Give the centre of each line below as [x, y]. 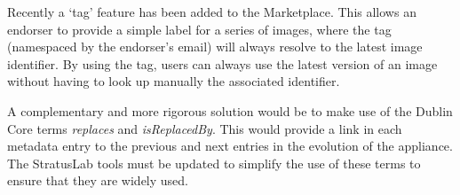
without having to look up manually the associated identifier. [174, 81]
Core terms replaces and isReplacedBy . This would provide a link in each [205, 128]
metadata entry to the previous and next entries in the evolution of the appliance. [230, 146]
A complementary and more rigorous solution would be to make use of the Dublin [230, 110]
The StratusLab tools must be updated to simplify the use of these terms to [214, 163]
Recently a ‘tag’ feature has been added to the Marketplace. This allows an [212, 12]
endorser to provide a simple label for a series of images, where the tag [199, 29]
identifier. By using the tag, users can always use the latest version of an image [222, 63]
